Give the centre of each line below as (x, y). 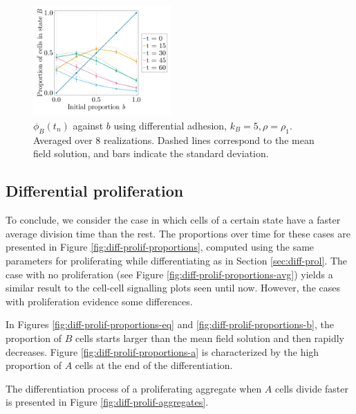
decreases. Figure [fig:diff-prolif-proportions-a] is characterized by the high (162, 351)
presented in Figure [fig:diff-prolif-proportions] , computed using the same (160, 247)
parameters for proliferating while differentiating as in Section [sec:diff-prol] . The (177, 260)
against (88, 125)
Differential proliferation (95, 191)
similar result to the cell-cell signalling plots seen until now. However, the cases (173, 288)
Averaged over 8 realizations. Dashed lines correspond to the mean (174, 139)
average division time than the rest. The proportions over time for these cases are (178, 233)
